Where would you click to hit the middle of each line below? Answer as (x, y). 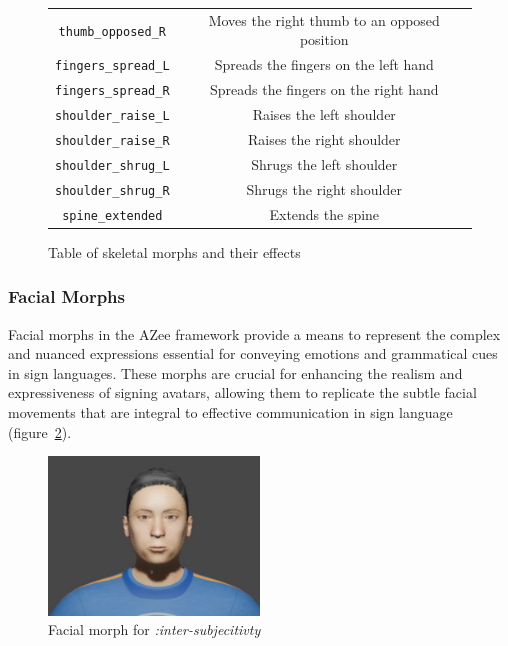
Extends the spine (324, 213)
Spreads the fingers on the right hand (324, 89)
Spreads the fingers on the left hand (324, 64)
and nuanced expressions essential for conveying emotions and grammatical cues (253, 353)
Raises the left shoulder (324, 114)
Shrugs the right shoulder (324, 188)
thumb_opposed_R (112, 31)
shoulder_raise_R (112, 140)
